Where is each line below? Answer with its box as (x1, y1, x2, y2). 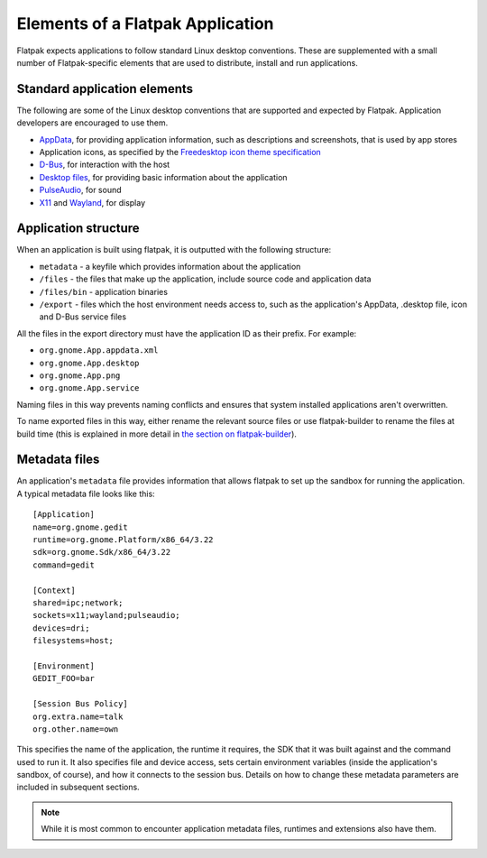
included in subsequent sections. (16, 781, 140, 793)
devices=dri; (32, 623, 90, 633)
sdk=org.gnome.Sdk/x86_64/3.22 (32, 547, 171, 558)
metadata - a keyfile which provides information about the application (39, 261, 301, 272)
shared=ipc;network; (32, 597, 124, 608)
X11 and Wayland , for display (39, 197, 146, 208)
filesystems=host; (32, 636, 115, 646)
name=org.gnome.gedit (32, 521, 128, 532)
